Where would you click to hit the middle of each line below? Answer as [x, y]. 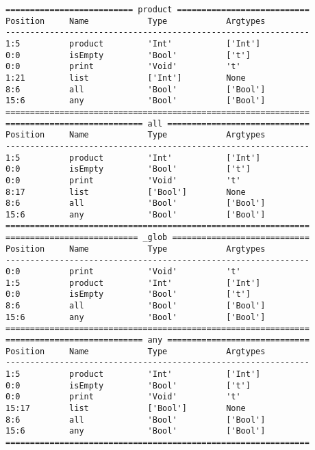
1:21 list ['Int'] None [126, 78]
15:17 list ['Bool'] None [126, 408]
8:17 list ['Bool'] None [126, 192]
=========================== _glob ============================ [157, 238]
